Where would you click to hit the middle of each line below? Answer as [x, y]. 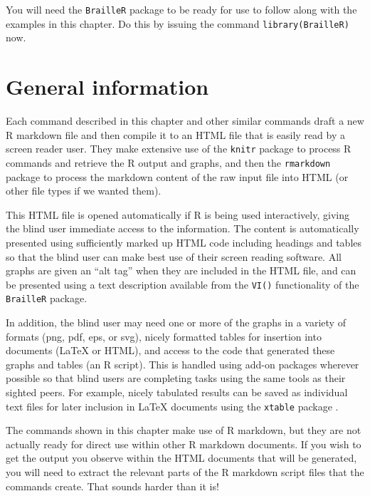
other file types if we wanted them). [84, 191]
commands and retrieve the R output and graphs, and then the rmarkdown [168, 162]
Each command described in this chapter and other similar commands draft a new [185, 121]
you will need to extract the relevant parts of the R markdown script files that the [185, 472]
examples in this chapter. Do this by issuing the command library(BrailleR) [178, 23]
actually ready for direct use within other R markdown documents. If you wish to [184, 444]
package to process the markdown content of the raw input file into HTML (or [177, 176]
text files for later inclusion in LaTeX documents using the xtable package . [172, 406]
